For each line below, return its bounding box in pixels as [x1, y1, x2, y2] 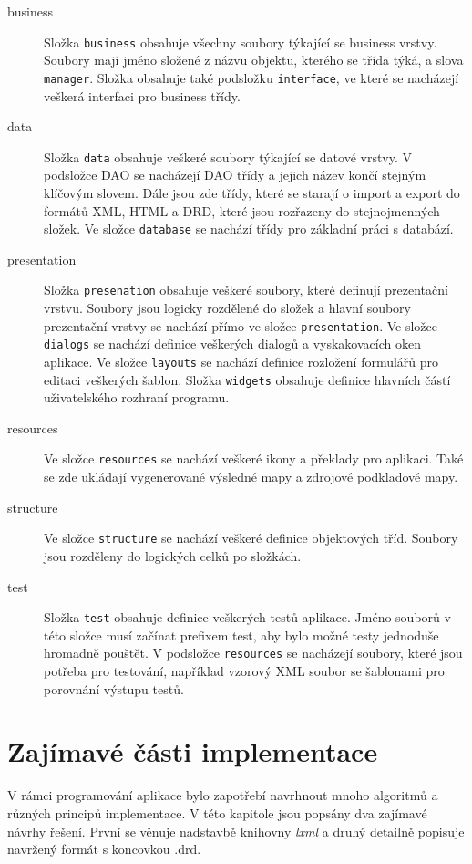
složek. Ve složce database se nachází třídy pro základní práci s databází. [44, 219, 454, 238]
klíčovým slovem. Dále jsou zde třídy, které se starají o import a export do [44, 182, 460, 202]
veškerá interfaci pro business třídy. [44, 86, 241, 105]
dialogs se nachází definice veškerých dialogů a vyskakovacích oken [44, 334, 421, 353]
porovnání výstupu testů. [44, 679, 184, 698]
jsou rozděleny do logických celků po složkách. [44, 546, 302, 565]
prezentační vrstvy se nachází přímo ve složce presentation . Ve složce [44, 316, 437, 335]
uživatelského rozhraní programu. [44, 388, 230, 407]
